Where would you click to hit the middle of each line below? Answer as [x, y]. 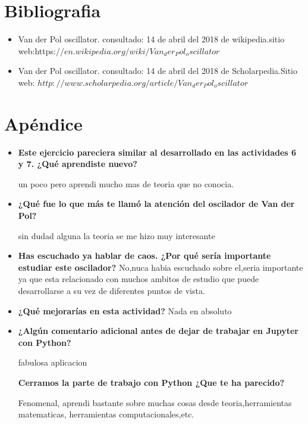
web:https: [37, 50]
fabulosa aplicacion [53, 362]
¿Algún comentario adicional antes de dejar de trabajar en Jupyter [158, 331]
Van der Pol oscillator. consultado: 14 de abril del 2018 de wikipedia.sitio [151, 39]
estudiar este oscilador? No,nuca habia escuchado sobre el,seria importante [161, 267]
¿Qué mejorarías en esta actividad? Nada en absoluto [125, 310]
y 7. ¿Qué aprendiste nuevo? [78, 164]
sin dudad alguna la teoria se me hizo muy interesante [117, 235]
